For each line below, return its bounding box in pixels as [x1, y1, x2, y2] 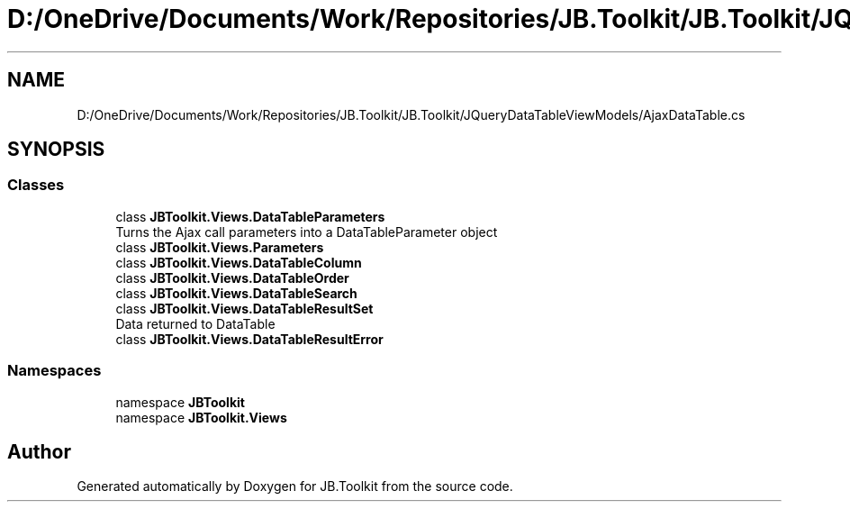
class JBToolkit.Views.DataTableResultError [115, 331, 384, 347]
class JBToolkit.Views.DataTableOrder [115, 269, 349, 286]
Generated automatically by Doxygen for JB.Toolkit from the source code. [77, 478, 513, 495]
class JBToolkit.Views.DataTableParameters [115, 208, 385, 224]
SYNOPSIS [7, 138, 105, 161]
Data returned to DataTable [115, 315, 276, 332]
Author [7, 440, 71, 463]
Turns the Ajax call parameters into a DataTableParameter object [115, 223, 498, 240]
